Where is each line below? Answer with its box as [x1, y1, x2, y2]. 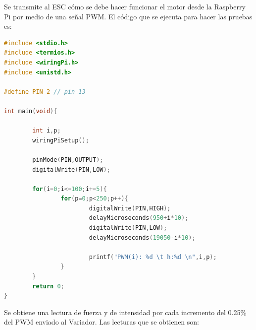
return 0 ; [32, 282, 64, 290]
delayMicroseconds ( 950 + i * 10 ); [89, 214, 189, 222]
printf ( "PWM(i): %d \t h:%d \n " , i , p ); [89, 253, 217, 261]
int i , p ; [32, 127, 61, 134]
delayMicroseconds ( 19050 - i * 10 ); [89, 234, 196, 241]
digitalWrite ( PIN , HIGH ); [89, 204, 171, 212]
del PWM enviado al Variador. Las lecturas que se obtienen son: [4, 317, 199, 327]
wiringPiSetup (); [32, 136, 89, 144]
